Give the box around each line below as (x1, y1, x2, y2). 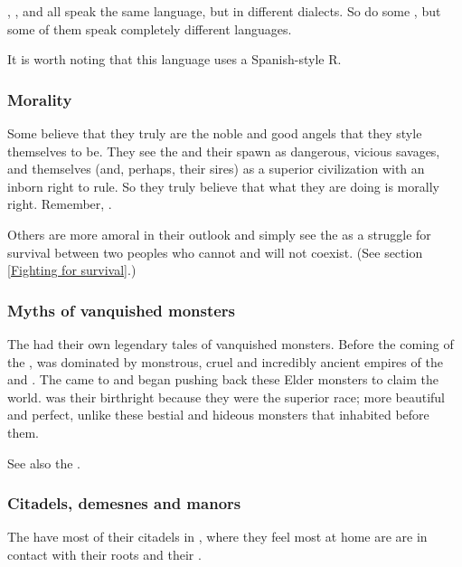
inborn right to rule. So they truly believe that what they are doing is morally (7, 176, 439, 195)
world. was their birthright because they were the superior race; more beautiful (7, 387, 445, 406)
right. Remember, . (7, 194, 112, 213)
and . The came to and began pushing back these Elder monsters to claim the (7, 370, 438, 389)
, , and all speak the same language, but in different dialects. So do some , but (7, 2, 441, 20)
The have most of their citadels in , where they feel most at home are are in (7, 527, 428, 546)
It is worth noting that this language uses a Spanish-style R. (7, 50, 342, 69)
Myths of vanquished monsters (7, 298, 236, 321)
